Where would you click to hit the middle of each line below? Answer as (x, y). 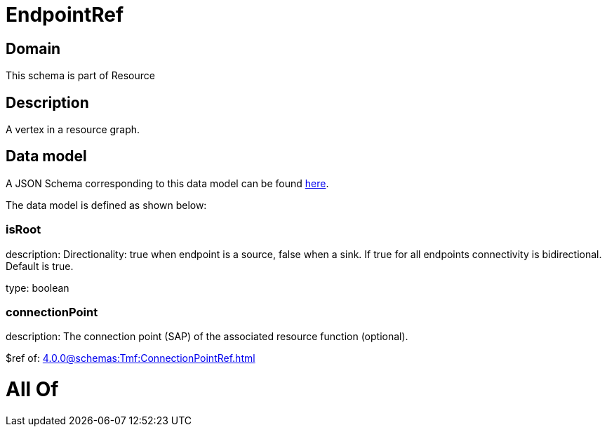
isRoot (24, 230)
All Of (32, 390)
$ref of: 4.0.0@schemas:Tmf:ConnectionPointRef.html (131, 358)
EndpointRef (65, 15)
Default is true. (40, 266)
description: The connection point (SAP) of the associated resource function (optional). (207, 337)
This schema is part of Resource (80, 76)
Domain (33, 48)
